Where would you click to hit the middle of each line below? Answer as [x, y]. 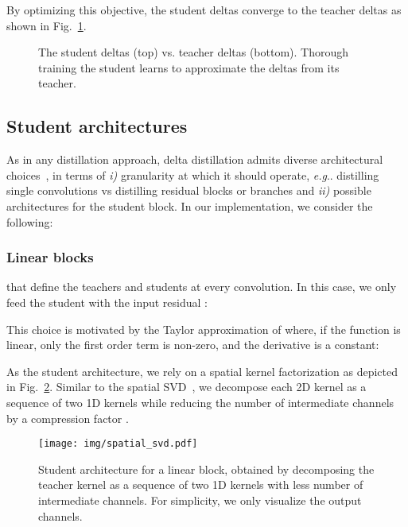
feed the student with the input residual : [107, 302]
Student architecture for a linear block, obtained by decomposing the [206, 469]
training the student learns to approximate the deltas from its [189, 67]
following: [30, 221]
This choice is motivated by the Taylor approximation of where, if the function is [204, 329]
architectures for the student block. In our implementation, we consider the [190, 205]
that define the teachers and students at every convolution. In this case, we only [202, 287]
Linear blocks [50, 257]
